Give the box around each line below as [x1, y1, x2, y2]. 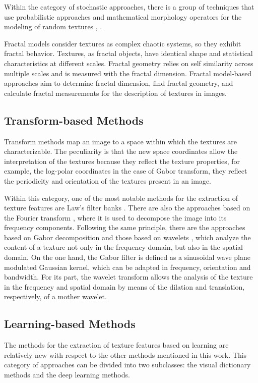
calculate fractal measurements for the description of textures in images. [4, 87, 227, 98]
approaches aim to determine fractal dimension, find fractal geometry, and [4, 78, 233, 88]
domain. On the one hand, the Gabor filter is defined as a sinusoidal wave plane [4, 252, 250, 262]
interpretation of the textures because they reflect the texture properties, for [4, 155, 240, 166]
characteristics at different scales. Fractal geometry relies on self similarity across [4, 58, 253, 68]
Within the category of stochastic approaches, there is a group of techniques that [4, 2, 254, 12]
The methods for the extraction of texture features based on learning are [4, 340, 229, 350]
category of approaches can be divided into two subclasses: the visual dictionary [4, 359, 251, 370]
